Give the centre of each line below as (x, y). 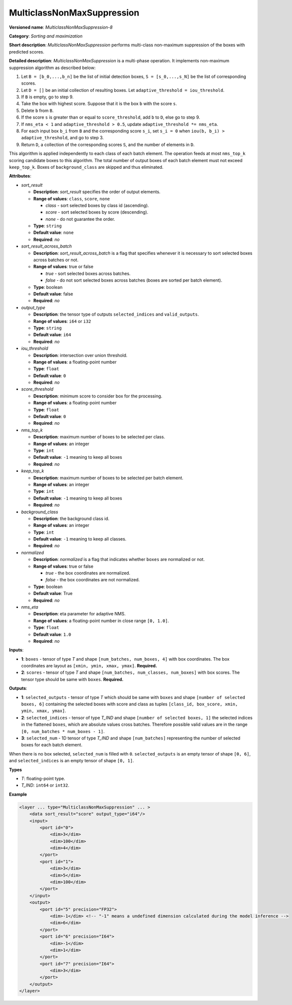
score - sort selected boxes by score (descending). (97, 212)
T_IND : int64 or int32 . (45, 785)
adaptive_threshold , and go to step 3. (63, 138)
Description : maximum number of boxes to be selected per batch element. (108, 478)
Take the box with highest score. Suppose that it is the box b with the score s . (99, 104)
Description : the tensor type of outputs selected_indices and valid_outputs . (116, 314)
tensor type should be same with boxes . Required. (72, 679)
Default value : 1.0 (52, 634)
